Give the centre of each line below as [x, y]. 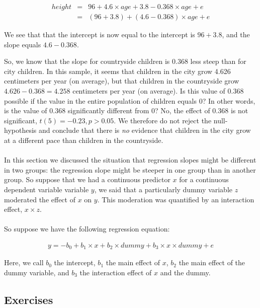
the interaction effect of [116, 273]
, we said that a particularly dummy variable [163, 189]
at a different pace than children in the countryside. [84, 140]
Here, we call [24, 262]
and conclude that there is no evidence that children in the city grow [145, 130]
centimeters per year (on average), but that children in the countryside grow [122, 81]
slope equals [23, 44]
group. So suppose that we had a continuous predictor [87, 179]
